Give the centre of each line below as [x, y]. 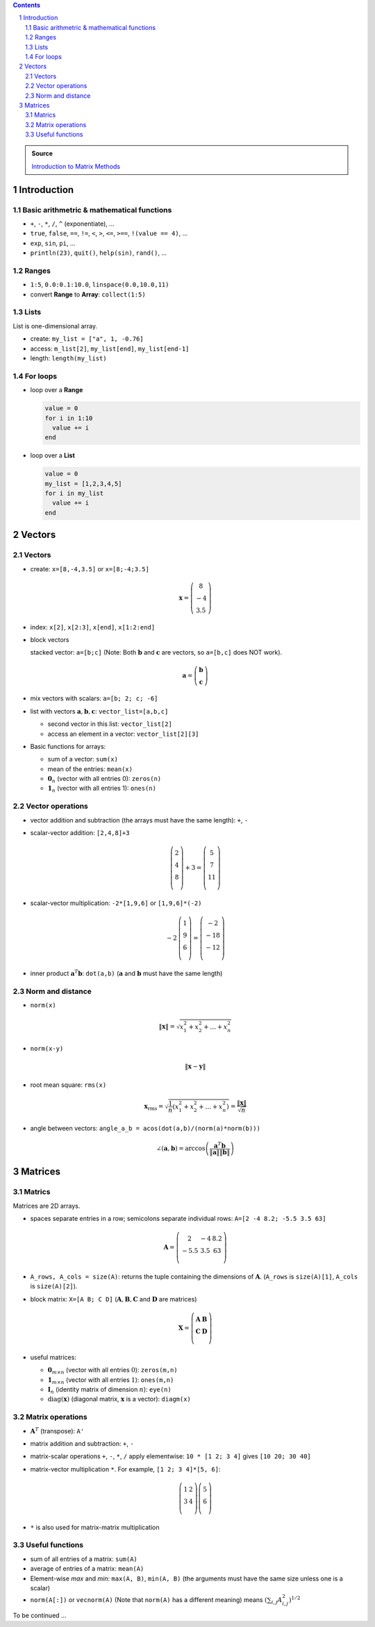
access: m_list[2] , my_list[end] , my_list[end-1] [110, 348]
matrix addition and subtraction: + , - [82, 1443]
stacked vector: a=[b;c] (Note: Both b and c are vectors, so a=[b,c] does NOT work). [156, 652]
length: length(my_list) [68, 358]
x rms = [153, 1107]
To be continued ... [40, 1615]
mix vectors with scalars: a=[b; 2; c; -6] [94, 698]
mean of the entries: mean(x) [90, 769]
